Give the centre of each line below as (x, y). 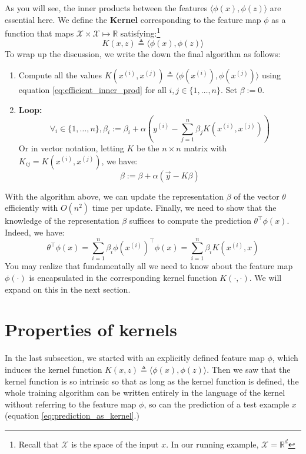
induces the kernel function (54, 369)
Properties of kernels (91, 329)
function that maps (39, 33)
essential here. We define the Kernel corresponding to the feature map (133, 19)
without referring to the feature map (71, 404)
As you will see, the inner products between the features (106, 8)
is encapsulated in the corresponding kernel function (123, 278)
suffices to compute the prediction (190, 221)
